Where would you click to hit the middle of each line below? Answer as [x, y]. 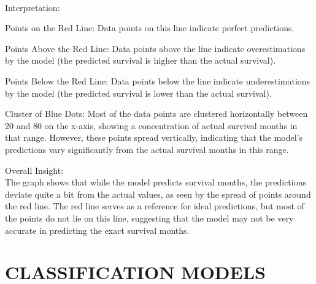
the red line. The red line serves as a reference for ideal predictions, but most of [155, 206]
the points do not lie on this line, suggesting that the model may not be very [149, 218]
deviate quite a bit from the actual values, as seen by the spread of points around [158, 194]
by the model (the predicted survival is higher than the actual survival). [141, 60]
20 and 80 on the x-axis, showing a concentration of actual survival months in [151, 125]
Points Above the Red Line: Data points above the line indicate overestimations [155, 48]
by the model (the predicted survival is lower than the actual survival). [138, 93]
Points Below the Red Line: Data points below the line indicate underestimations [158, 80]
